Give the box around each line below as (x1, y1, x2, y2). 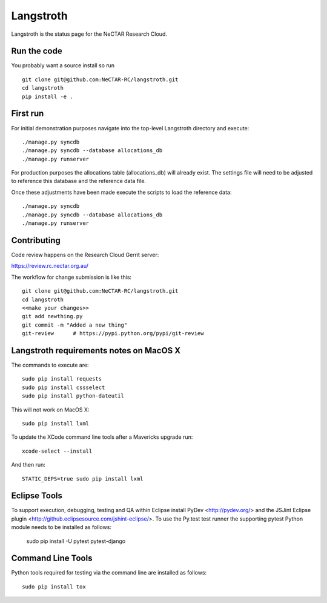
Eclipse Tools (11, 491, 63, 501)
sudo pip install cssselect (22, 384, 105, 391)
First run (11, 108, 44, 119)
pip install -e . (22, 93, 73, 100)
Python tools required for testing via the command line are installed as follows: (11, 569, 207, 576)
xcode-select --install (22, 447, 93, 455)
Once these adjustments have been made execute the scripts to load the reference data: (11, 188, 233, 196)
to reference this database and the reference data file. (11, 178, 147, 185)
